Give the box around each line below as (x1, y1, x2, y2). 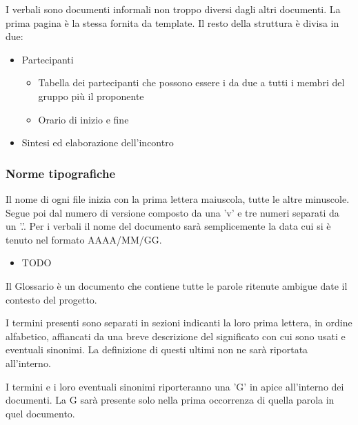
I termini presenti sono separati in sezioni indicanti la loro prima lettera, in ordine (6, 315, 352, 330)
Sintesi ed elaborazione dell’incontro (21, 135, 174, 150)
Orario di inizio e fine (38, 112, 129, 126)
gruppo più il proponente (38, 88, 144, 103)
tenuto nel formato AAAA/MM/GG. (6, 232, 162, 246)
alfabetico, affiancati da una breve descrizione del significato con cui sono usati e (6, 328, 346, 343)
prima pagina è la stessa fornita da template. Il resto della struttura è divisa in (6, 15, 339, 30)
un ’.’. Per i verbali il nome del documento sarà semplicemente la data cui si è (6, 219, 331, 233)
